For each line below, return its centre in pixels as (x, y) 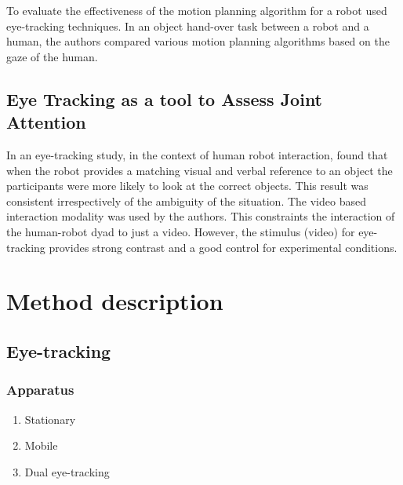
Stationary (50, 419)
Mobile (41, 445)
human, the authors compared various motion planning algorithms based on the (198, 41)
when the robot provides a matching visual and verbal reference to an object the (200, 170)
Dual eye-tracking (67, 471)
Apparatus (40, 390)
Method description (115, 301)
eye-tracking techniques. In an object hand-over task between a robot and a (188, 26)
